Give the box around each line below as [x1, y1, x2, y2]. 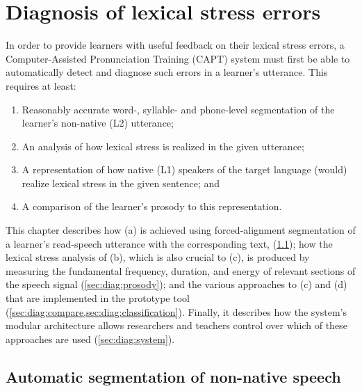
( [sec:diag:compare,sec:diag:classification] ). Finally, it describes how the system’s [6, 304, 347, 319]
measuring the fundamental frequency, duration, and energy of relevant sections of [6, 263, 356, 278]
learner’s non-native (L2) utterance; [22, 115, 174, 130]
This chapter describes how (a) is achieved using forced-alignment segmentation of [6, 223, 356, 237]
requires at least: [6, 78, 76, 93]
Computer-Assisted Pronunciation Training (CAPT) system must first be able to [6, 51, 350, 65]
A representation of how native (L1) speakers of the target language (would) [22, 162, 347, 177]
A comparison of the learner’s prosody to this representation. [22, 199, 282, 214]
